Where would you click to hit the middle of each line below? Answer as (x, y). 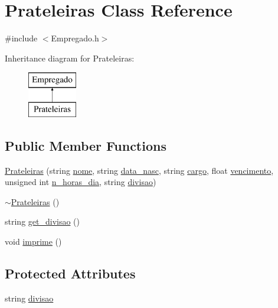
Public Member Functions (86, 145)
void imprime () (33, 241)
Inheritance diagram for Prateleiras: (70, 58)
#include (21, 38)
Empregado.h (75, 38)
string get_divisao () (42, 221)
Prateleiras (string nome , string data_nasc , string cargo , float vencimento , (139, 170)
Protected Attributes (70, 273)
